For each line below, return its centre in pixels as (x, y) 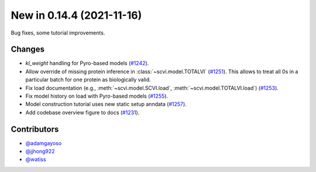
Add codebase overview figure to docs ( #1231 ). (83, 112)
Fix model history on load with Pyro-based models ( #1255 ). (97, 96)
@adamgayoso (44, 143)
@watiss (36, 159)
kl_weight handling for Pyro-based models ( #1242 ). (87, 63)
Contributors (35, 129)
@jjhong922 (40, 152)
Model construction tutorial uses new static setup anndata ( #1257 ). (106, 104)
